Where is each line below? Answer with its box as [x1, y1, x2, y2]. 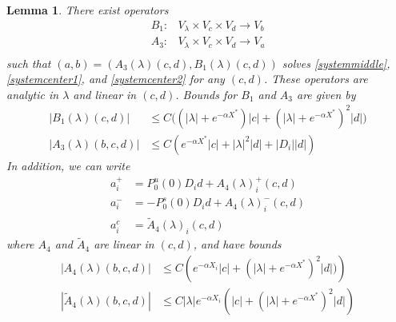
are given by [297, 85, 356, 102]
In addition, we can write [6, 157, 130, 173]
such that [6, 54, 51, 71]
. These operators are [263, 70, 368, 87]
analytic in [6, 85, 59, 102]
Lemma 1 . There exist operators [6, 2, 169, 18]
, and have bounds [193, 236, 282, 252]
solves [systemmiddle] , [282, 54, 390, 71]
